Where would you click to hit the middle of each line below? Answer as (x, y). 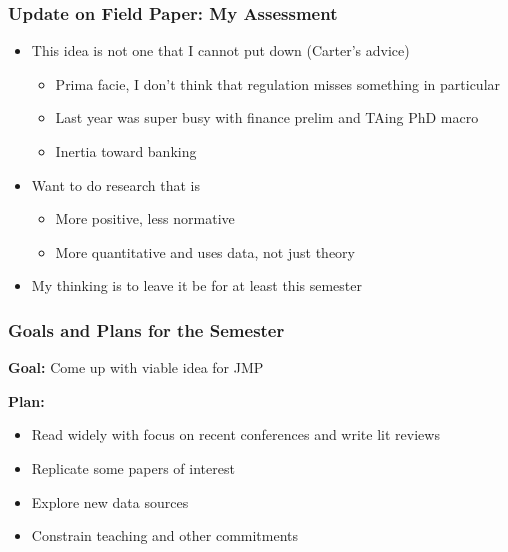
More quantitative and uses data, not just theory (205, 251)
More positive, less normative (145, 218)
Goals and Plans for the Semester (146, 329)
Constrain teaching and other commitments (165, 535)
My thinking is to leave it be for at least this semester (196, 285)
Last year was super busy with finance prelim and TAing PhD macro (267, 117)
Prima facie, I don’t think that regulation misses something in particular (278, 83)
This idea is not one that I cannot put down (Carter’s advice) (220, 50)
